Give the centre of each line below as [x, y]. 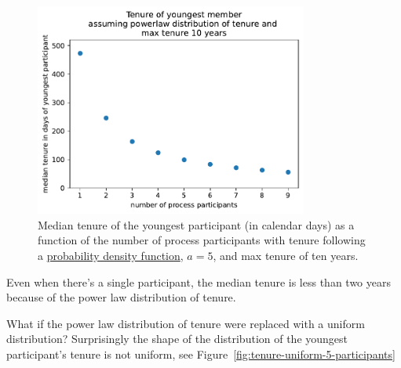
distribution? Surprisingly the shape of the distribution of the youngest [177, 339]
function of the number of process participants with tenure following [202, 240]
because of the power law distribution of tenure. [121, 297]
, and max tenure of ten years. [286, 255]
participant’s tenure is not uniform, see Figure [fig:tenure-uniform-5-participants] [201, 354]
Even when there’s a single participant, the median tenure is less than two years [199, 281]
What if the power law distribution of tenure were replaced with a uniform [186, 323]
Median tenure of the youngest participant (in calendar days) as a [196, 224]
